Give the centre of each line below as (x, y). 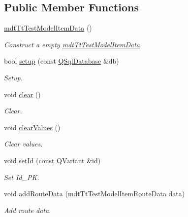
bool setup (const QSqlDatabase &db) (62, 61)
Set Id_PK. (22, 177)
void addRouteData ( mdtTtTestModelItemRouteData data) (94, 194)
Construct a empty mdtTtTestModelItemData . (73, 44)
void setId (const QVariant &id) (52, 160)
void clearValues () (32, 127)
